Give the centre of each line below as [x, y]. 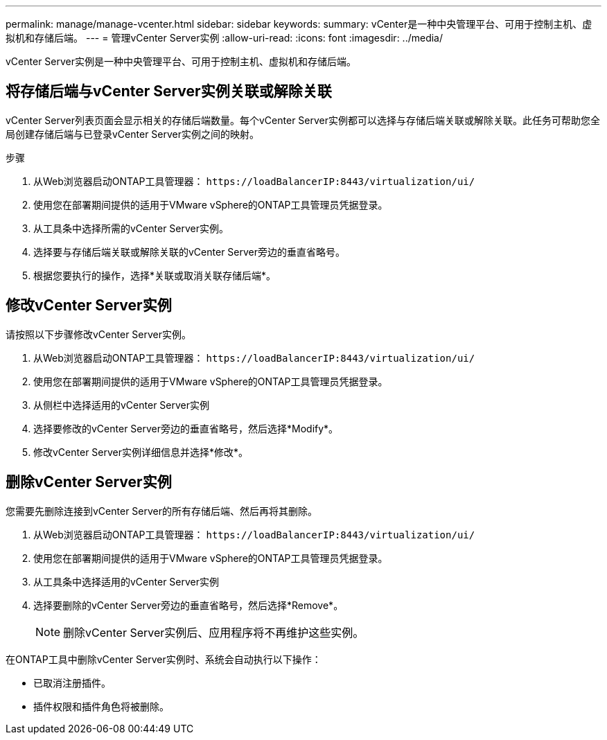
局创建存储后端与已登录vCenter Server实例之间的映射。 [133, 134]
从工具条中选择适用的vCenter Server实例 [126, 581]
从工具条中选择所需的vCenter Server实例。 [131, 228]
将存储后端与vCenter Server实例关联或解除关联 [169, 91]
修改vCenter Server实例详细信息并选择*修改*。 [141, 452]
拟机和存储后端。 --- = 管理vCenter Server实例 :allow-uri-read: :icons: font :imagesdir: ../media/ [225, 38]
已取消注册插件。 [72, 682]
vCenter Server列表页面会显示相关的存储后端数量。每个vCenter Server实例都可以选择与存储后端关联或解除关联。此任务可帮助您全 [303, 120]
